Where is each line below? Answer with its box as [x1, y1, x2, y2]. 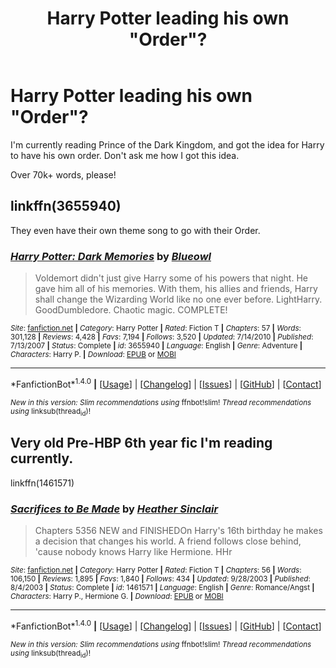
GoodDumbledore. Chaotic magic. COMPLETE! [34, 304, 228, 316]
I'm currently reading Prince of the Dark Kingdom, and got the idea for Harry [10, 138, 325, 151]
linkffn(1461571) [10, 477, 75, 489]
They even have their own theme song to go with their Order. [10, 224, 261, 236]
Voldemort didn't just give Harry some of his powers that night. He [34, 272, 308, 284]
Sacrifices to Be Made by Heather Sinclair [10, 502, 219, 516]
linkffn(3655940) [10, 198, 122, 215]
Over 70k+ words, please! [10, 168, 117, 181]
